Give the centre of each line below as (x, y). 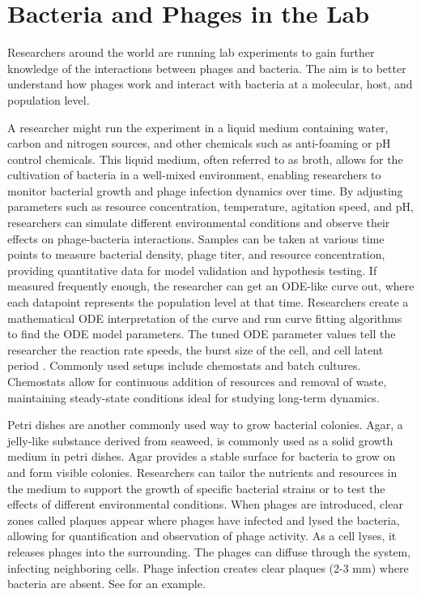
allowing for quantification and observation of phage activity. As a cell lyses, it (202, 536)
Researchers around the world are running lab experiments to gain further (191, 52)
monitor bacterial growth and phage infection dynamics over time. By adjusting (205, 190)
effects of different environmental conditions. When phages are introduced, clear (205, 504)
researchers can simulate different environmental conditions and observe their (199, 223)
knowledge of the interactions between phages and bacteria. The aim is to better (207, 68)
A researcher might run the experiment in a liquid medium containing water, (198, 127)
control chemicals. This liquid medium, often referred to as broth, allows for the (205, 159)
